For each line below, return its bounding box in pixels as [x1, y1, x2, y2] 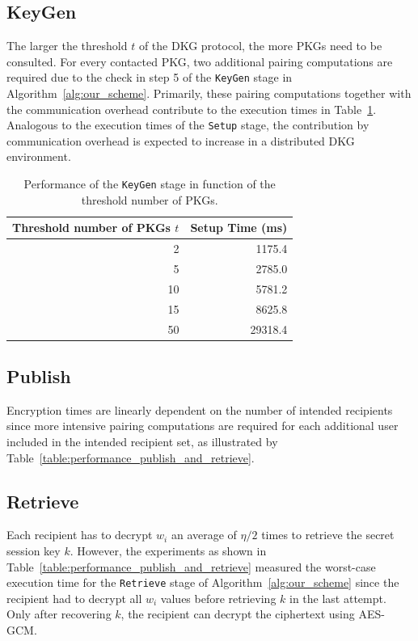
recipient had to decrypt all [6, 589, 142, 606]
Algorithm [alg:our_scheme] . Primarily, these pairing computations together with [6, 85, 412, 102]
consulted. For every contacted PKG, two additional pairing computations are [6, 53, 393, 70]
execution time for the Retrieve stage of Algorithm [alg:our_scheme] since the [6, 574, 399, 591]
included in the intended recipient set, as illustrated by [6, 433, 278, 450]
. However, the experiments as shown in [70, 542, 267, 559]
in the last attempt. [289, 589, 386, 606]
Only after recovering [6, 605, 112, 622]
